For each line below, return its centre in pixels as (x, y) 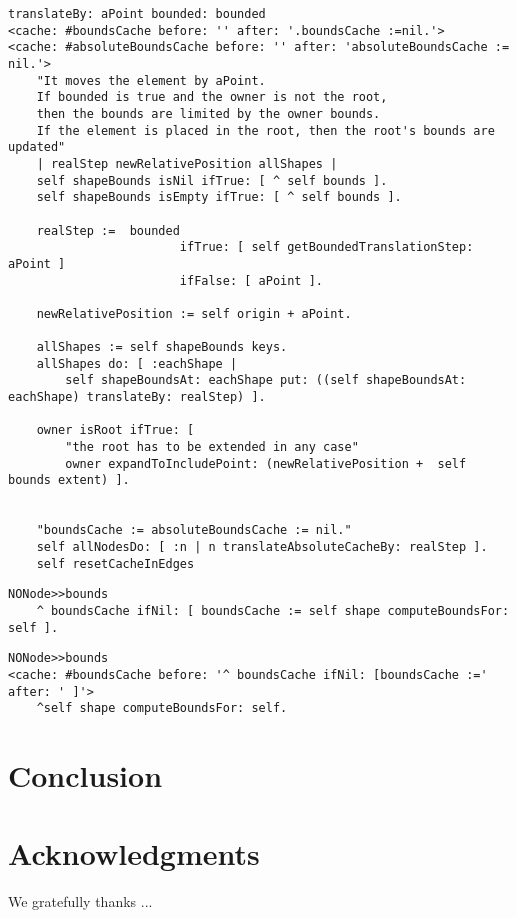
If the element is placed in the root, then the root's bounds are (265, 130)
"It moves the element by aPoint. (151, 80)
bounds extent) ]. (69, 480)
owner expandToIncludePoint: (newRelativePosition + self (266, 463)
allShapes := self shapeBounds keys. (162, 347)
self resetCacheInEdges (115, 563)
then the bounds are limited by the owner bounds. (208, 113)
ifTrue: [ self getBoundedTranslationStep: (326, 247)
